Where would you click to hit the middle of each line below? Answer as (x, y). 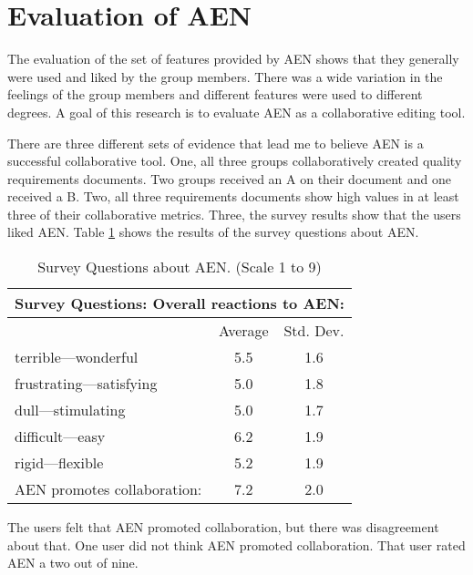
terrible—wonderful (77, 357)
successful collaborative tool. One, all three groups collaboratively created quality (235, 161)
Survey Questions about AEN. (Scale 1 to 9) (180, 267)
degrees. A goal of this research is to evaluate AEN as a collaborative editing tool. (236, 112)
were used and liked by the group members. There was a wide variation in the (225, 76)
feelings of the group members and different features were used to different (215, 94)
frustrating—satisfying (86, 384)
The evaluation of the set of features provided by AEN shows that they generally (233, 59)
